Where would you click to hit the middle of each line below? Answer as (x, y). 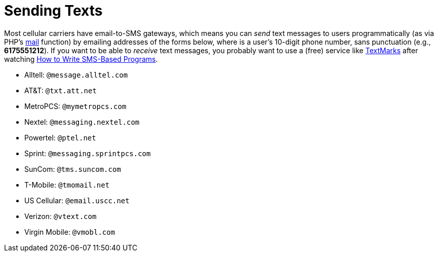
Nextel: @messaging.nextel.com (82, 122)
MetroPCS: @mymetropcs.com (75, 106)
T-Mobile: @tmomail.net (67, 185)
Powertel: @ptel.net (60, 137)
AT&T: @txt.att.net (61, 90)
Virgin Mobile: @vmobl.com (70, 232)
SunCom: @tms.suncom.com (73, 169)
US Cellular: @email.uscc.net (77, 200)
